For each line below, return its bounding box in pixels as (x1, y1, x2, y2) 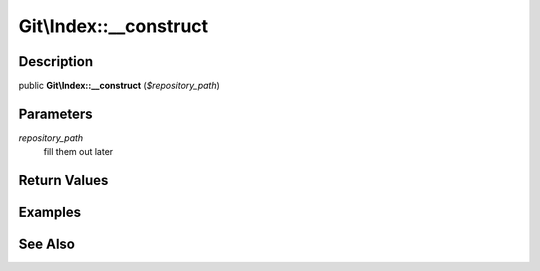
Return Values (18, 172, 109, 189)
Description (18, 53, 94, 70)
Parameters (18, 105, 93, 122)
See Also (18, 236, 75, 253)
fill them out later (43, 146, 114, 158)
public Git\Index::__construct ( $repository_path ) (18, 80, 220, 92)
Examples (18, 204, 82, 221)
